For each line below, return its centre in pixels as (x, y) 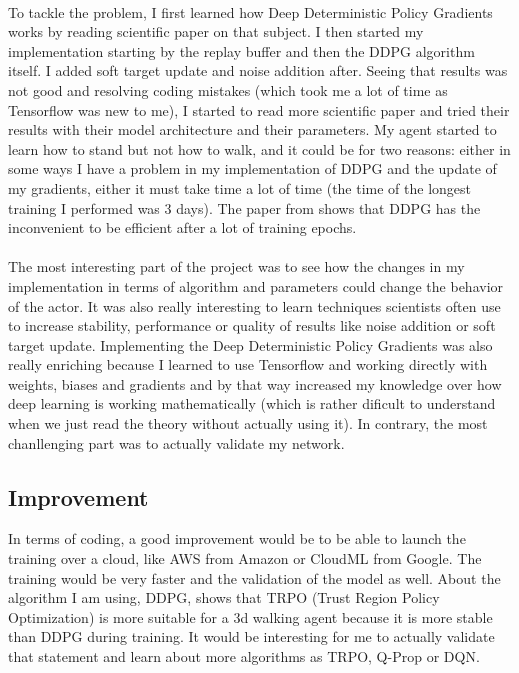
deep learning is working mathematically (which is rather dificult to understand (252, 403)
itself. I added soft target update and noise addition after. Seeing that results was (258, 70)
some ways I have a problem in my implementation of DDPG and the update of (252, 168)
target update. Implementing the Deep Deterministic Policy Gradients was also (250, 344)
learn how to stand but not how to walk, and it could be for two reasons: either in (259, 148)
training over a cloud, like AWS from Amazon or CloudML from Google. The (245, 558)
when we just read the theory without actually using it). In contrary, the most (248, 423)
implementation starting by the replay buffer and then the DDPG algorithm (241, 50)
